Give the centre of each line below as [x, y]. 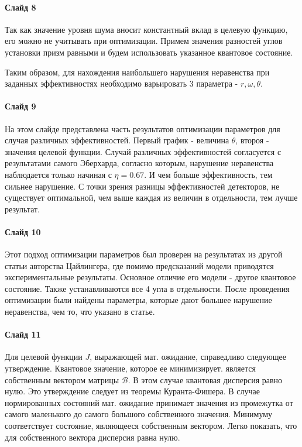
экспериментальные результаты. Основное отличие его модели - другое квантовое [150, 277]
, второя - [252, 140]
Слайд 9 [20, 106]
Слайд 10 [23, 231]
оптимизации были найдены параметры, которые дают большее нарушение [138, 300]
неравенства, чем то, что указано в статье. [80, 312]
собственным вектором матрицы [62, 379]
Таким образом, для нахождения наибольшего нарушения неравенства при [137, 72]
